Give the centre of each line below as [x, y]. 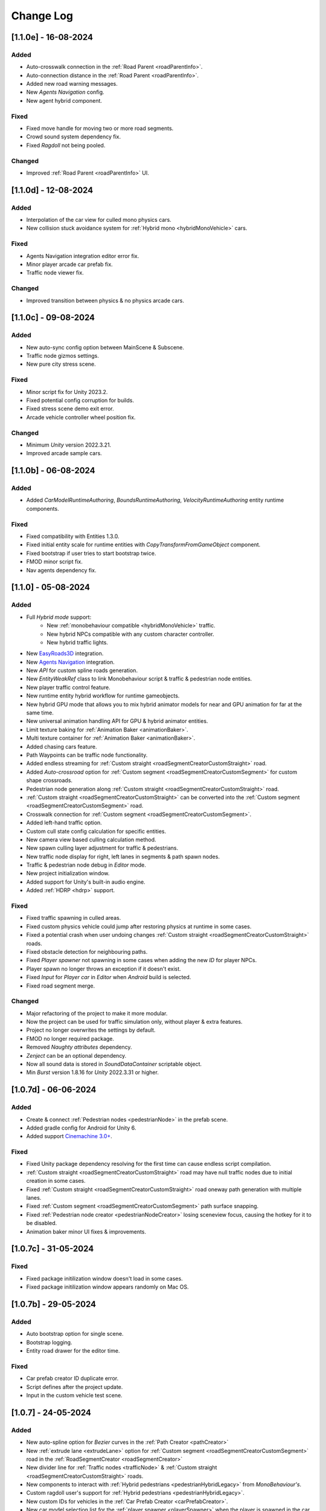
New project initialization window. [68, 873]
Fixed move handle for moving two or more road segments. [100, 128]
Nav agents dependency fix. [61, 570]
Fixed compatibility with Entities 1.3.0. [73, 536]
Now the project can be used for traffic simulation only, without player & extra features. [134, 1022]
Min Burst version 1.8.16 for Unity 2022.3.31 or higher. [93, 1072]
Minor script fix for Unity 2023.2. [67, 392]
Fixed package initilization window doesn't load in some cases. [105, 1278]
